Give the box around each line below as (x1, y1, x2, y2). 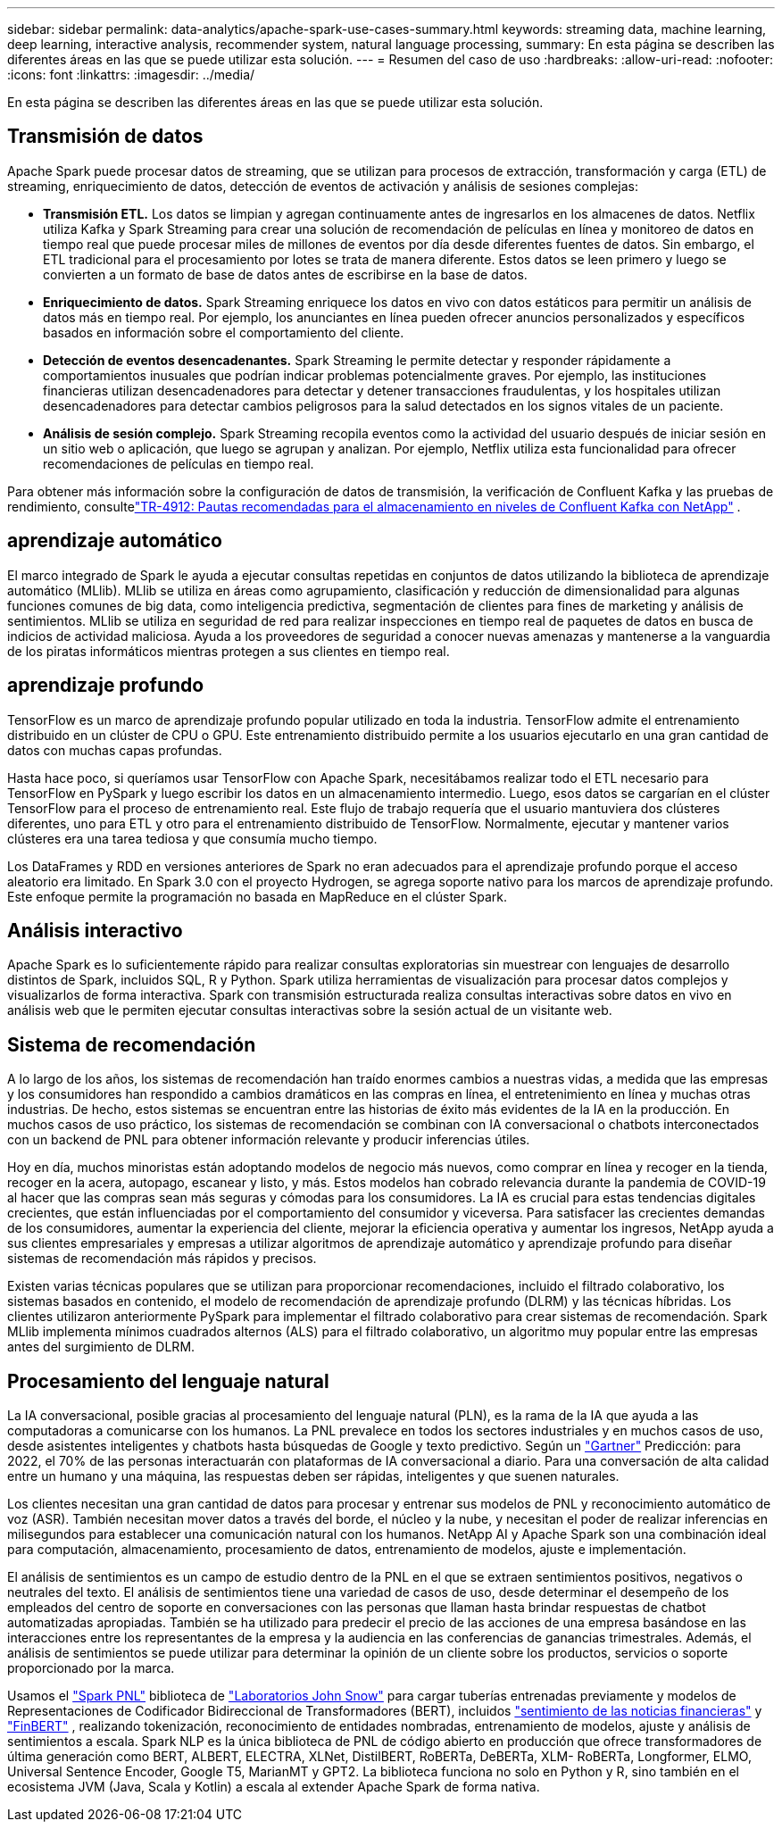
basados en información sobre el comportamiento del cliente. (43, 324, 404, 340)
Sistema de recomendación (7, 1033, 256, 1056)
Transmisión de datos (7, 125, 204, 148)
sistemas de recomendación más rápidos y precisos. (7, 1251, 317, 1267)
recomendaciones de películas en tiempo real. (43, 455, 314, 471)
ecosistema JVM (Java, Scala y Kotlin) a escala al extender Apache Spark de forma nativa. (7, 1779, 540, 1795)
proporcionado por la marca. (7, 1660, 175, 1676)
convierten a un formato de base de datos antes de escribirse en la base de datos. (43, 266, 528, 282)
